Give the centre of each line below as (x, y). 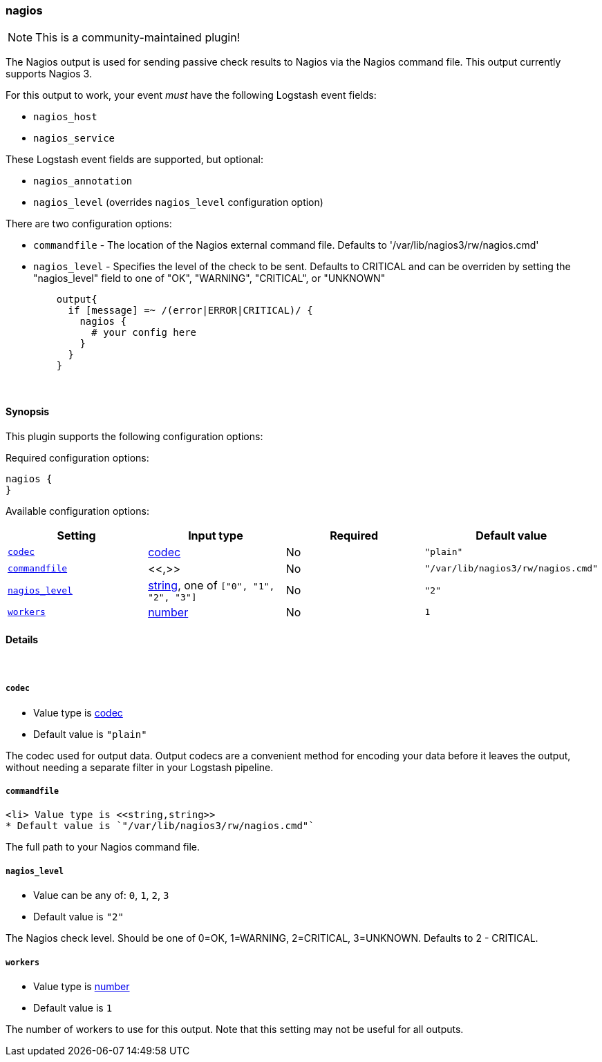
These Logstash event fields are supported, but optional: (134, 160)
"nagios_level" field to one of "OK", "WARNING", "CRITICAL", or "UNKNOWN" (209, 278)
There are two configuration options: (89, 224)
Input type (216, 535)
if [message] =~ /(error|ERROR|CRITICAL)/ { (190, 311)
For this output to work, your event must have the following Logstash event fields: (191, 95)
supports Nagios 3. (49, 74)
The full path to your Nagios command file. (103, 847)
